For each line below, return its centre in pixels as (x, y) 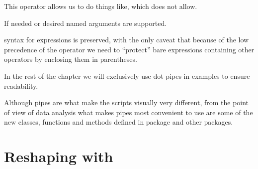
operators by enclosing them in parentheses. (71, 59)
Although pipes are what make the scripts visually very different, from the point (127, 102)
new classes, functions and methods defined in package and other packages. (119, 122)
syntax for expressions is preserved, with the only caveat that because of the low (127, 40)
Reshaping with (59, 156)
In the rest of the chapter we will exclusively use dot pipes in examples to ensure (127, 76)
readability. (21, 85)
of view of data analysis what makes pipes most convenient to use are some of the (129, 112)
